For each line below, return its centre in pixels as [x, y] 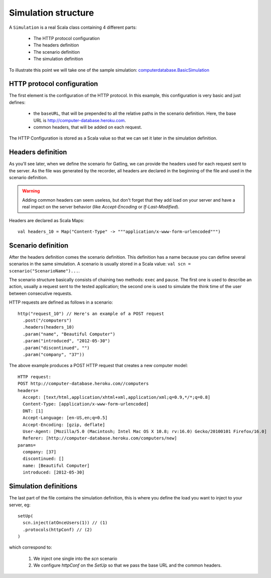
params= [27, 445]
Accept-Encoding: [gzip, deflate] [64, 424]
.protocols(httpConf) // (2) [58, 529]
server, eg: [20, 505]
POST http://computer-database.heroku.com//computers [83, 384]
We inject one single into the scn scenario [75, 558]
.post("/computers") [47, 320]
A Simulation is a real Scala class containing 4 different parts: [73, 27]
